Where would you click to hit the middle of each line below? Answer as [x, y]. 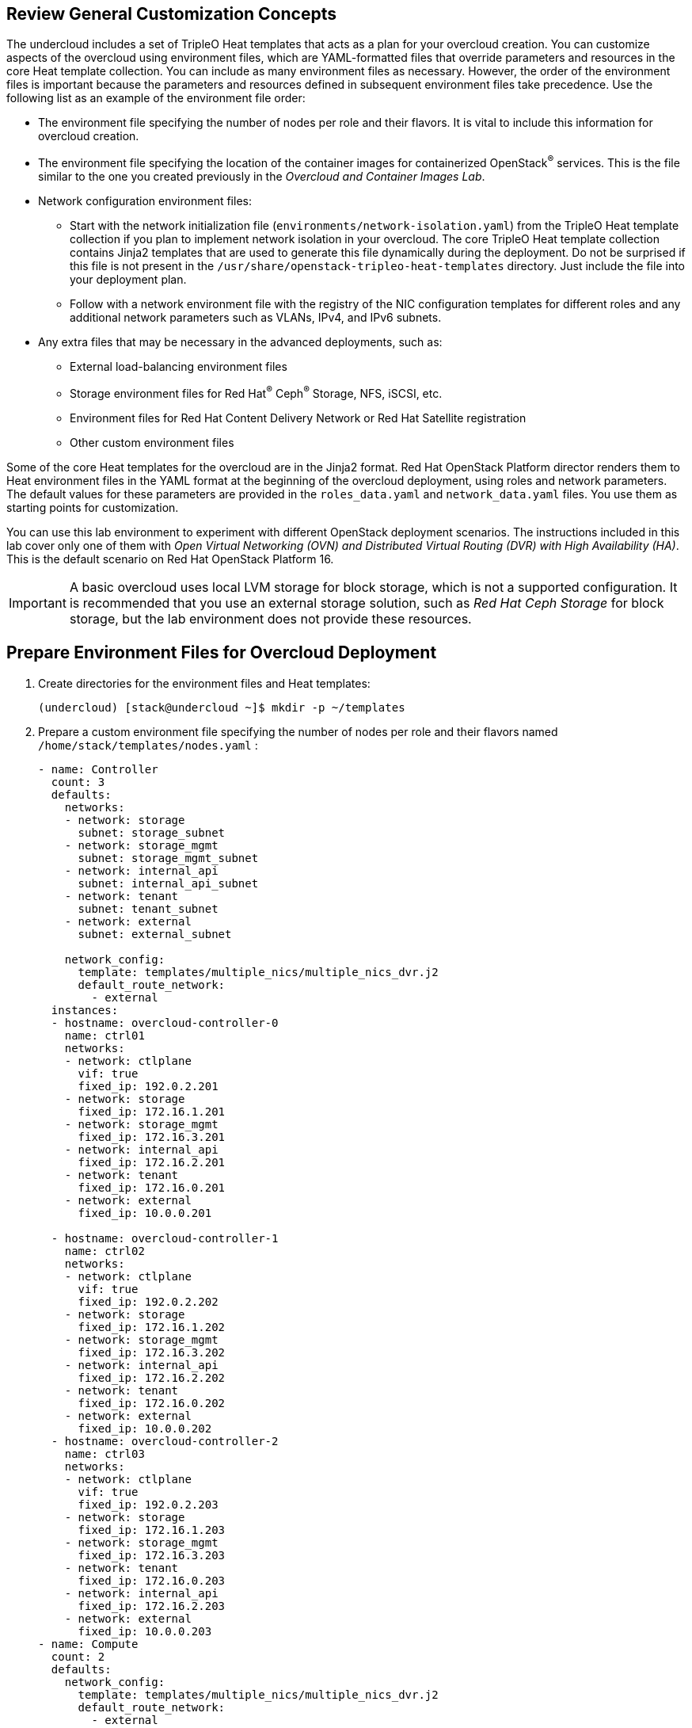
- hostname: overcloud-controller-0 [165, 1022]
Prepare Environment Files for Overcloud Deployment [222, 653]
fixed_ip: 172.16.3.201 [152, 1137]
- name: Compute [88, 1644]
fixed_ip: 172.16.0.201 [152, 1187]
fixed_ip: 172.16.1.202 [152, 1327]
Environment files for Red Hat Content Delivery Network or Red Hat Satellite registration [298, 418]
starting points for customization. [93, 507]
